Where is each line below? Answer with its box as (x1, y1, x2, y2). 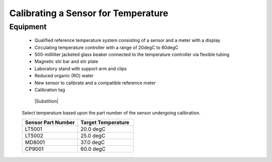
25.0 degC (81, 132, 106, 139)
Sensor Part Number (25, 119, 75, 126)
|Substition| (34, 98, 59, 104)
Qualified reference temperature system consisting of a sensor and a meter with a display (34, 37, 221, 43)
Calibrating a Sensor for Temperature (9, 8, 169, 19)
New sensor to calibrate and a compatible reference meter (34, 80, 156, 86)
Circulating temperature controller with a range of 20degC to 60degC (34, 44, 179, 50)
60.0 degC (81, 145, 106, 152)
